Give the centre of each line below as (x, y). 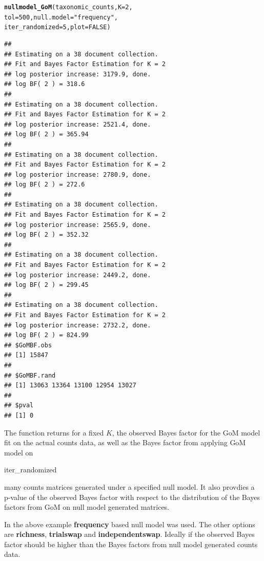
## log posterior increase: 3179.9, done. (78, 74)
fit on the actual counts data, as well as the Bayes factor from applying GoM (125, 442)
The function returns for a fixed (54, 432)
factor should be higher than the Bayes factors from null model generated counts (131, 544)
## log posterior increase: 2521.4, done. (78, 124)
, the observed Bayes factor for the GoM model (186, 432)
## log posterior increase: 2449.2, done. (78, 275)
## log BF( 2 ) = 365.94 (46, 134)
